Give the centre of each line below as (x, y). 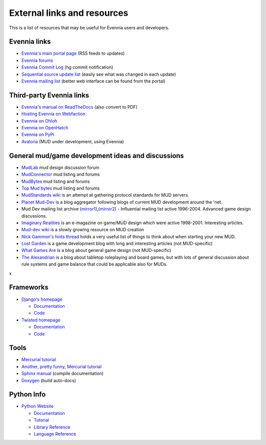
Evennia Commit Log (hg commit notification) (67, 67)
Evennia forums (37, 60)
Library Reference (52, 427)
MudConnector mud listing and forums (61, 174)
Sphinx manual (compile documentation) (63, 373)
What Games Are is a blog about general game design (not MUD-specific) (97, 250)
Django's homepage (42, 299)
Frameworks (29, 287)
